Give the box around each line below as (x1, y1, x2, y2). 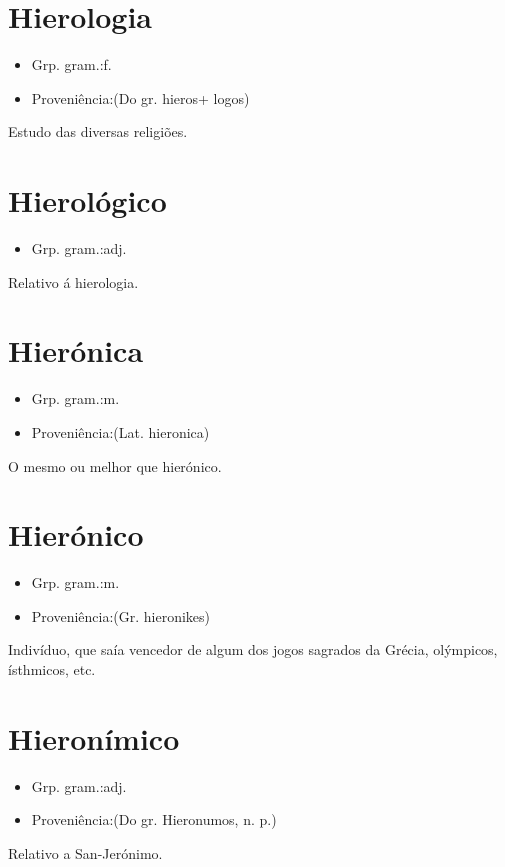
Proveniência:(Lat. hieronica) (31, 421, 210, 442)
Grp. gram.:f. (31, 54, 112, 75)
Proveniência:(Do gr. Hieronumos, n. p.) (31, 809, 277, 830)
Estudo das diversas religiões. (8, 121, 188, 142)
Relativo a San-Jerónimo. (8, 842, 163, 863)
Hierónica (8, 330, 144, 371)
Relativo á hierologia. (8, 271, 139, 292)
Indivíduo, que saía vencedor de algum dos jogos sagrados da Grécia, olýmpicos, (8, 639, 498, 660)
